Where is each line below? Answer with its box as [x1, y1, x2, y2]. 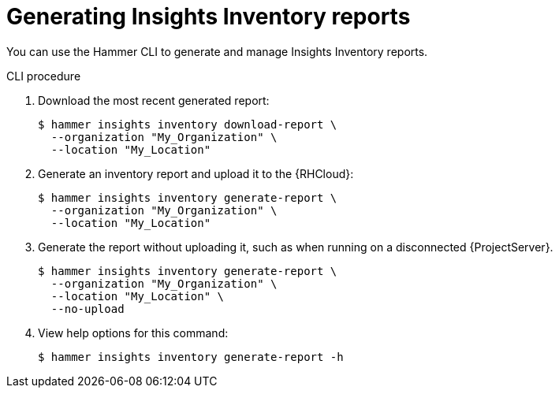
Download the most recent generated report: [38, 93, 270, 107]
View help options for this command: [38, 325, 229, 340]
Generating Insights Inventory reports [6, 3, 411, 30]
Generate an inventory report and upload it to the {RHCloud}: [38, 166, 354, 180]
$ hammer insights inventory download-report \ [38, 117, 337, 131]
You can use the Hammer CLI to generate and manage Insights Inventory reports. [6, 44, 428, 58]
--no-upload [50, 302, 125, 315]
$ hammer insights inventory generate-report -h [38, 350, 344, 363]
